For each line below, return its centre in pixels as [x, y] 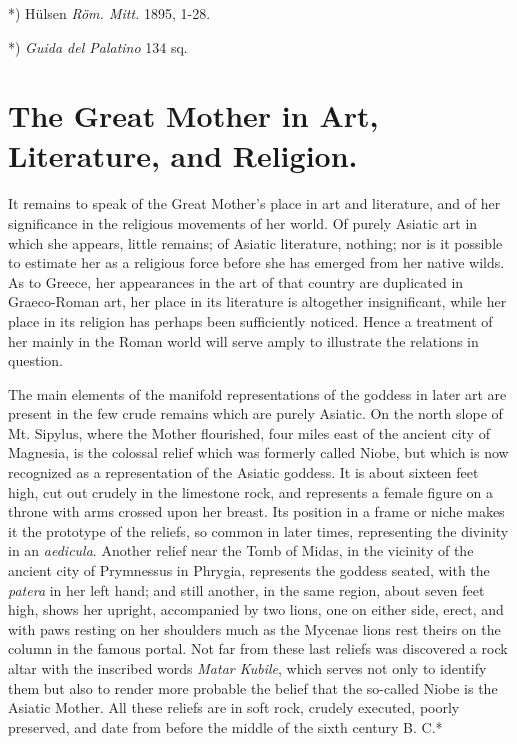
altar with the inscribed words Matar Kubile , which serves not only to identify [247, 668]
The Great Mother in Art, [193, 115]
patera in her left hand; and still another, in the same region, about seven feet [246, 589]
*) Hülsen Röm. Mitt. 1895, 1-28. [109, 13]
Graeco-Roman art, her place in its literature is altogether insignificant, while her [257, 301]
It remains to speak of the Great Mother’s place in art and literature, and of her [254, 203]
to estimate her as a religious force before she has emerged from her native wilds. [256, 262]
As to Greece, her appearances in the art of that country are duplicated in [236, 281]
